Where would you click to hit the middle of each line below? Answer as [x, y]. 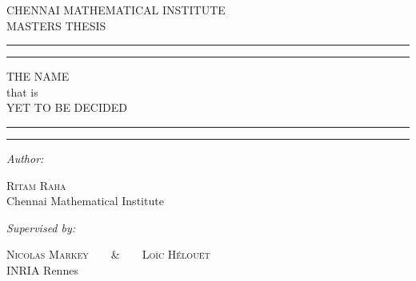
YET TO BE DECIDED [67, 107]
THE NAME [38, 76]
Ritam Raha [36, 185]
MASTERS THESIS [56, 25]
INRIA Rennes [42, 269]
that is [22, 91]
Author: [25, 158]
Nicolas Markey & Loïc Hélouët [108, 254]
